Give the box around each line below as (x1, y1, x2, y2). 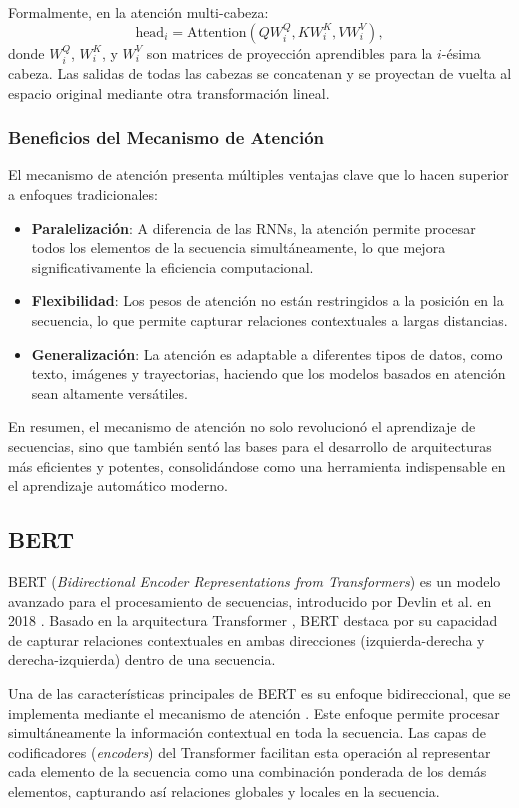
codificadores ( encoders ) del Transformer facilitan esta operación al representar (8, 741, 491, 762)
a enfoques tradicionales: (8, 184, 158, 205)
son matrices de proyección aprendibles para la (146, 42, 433, 63)
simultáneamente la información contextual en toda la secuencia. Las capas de (8, 722, 487, 743)
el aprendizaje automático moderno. (8, 475, 228, 496)
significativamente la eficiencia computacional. (31, 256, 314, 277)
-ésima (441, 42, 481, 63)
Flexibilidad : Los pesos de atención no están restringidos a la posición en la (31, 290, 504, 311)
